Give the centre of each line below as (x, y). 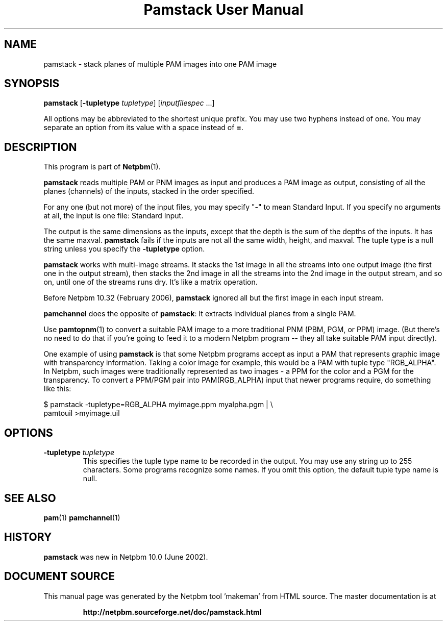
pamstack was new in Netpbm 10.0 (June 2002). (126, 557)
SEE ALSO (30, 498)
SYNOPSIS (32, 84)
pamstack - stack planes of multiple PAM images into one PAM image (160, 64)
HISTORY (28, 537)
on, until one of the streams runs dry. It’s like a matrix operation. (151, 282)
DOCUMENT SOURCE (59, 577)
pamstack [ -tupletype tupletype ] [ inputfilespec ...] (129, 103)
